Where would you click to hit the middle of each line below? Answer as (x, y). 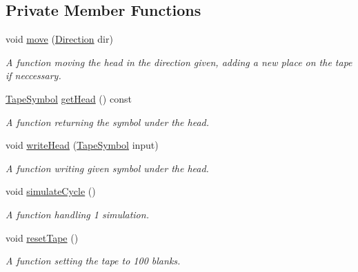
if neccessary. (33, 75)
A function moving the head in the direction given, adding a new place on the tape (179, 62)
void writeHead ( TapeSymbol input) (82, 145)
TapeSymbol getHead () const (69, 98)
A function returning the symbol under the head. (108, 122)
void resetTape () (42, 237)
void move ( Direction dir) (59, 39)
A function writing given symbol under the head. (107, 168)
